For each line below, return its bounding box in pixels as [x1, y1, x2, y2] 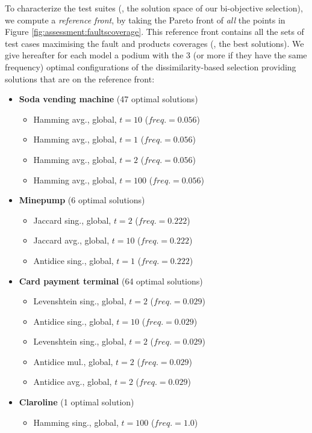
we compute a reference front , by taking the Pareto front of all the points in [5, 13, 285, 26]
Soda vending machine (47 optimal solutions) [19, 93, 198, 105]
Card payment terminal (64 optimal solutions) [19, 274, 203, 287]
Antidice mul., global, [33, 355, 113, 367]
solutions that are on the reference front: [5, 72, 155, 85]
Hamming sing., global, [33, 416, 119, 428]
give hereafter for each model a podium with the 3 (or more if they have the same [5, 49, 307, 61]
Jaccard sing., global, [33, 213, 111, 226]
